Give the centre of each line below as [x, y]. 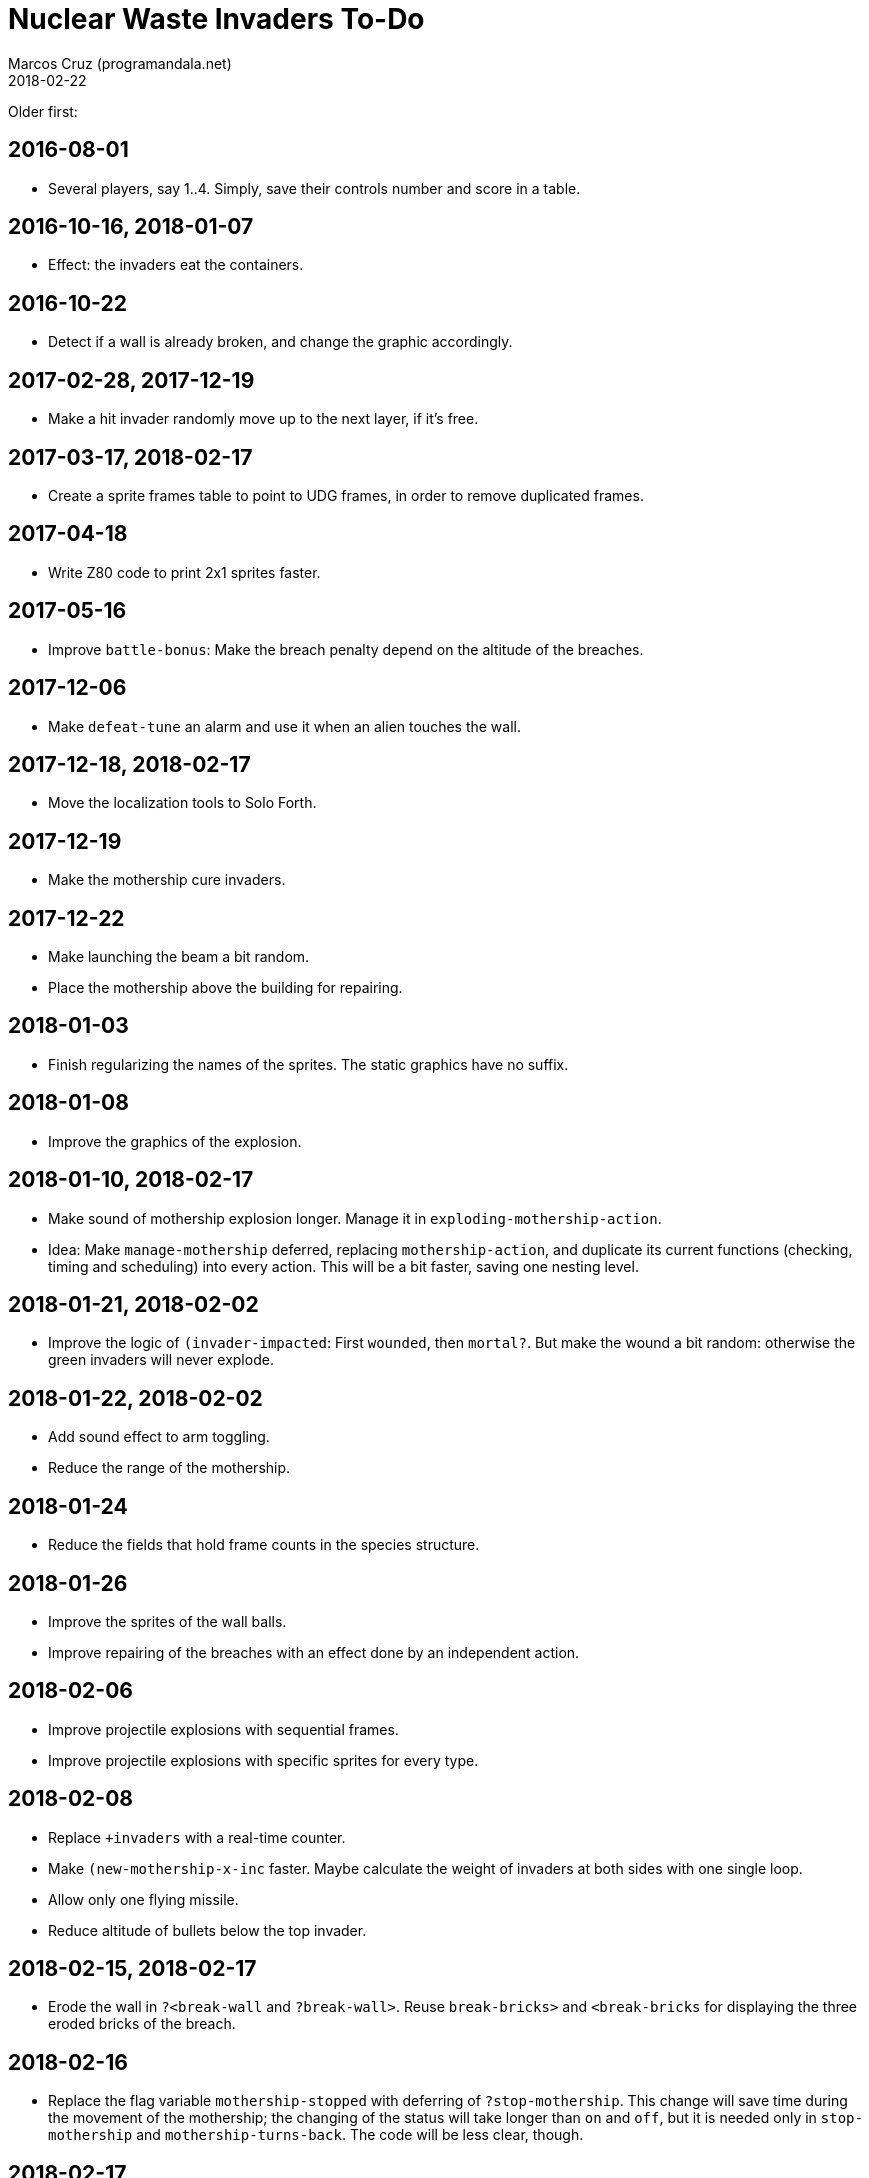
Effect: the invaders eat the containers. [176, 265]
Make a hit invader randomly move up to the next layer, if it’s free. [263, 419]
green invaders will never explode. [161, 1360]
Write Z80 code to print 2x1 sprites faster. [184, 572]
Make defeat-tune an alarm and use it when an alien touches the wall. [284, 726]
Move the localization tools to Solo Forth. [182, 803]
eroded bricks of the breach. [142, 2024]
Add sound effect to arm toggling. [159, 1437]
